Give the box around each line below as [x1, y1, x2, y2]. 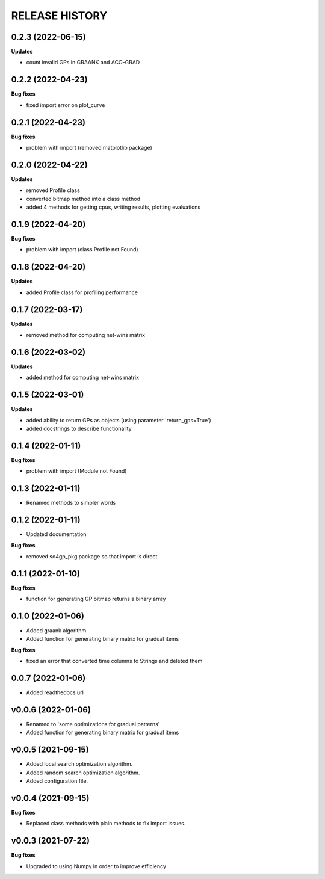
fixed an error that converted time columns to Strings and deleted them [26, 658, 203, 665]
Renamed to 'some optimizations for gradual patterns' [26, 721, 160, 728]
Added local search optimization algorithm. [26, 760, 133, 768]
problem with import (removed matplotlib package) [26, 144, 153, 152]
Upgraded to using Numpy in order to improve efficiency [26, 862, 167, 869]
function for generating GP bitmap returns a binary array [26, 596, 166, 603]
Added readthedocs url [26, 689, 84, 696]
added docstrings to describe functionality [26, 425, 132, 432]
